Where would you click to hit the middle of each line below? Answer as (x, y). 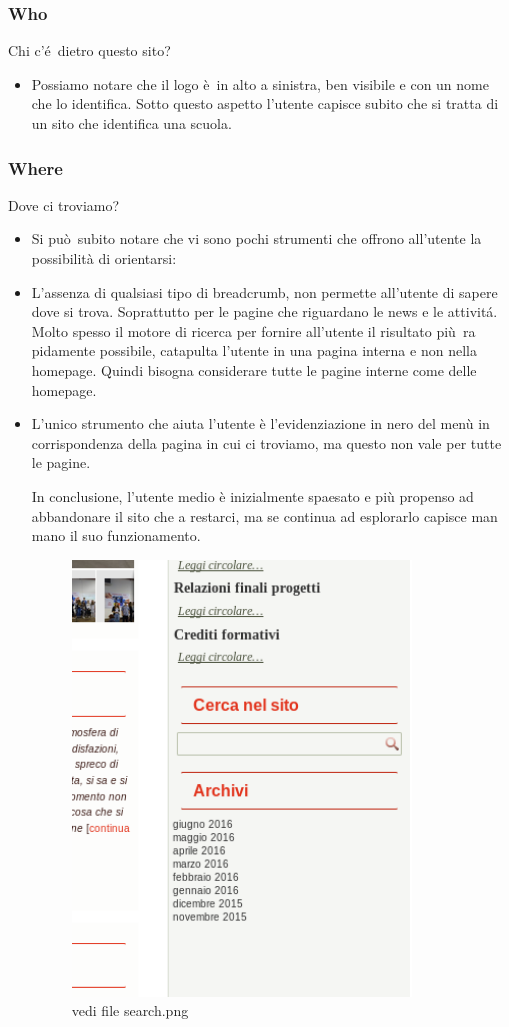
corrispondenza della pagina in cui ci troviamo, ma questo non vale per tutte (266, 442)
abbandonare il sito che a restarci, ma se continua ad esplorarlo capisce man (264, 515)
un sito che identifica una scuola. (131, 123)
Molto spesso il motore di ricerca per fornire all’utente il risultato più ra (253, 330)
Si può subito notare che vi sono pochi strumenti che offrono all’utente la (256, 238)
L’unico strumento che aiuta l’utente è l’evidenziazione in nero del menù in (260, 423)
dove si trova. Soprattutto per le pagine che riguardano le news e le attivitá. (264, 311)
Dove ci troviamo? (64, 204)
